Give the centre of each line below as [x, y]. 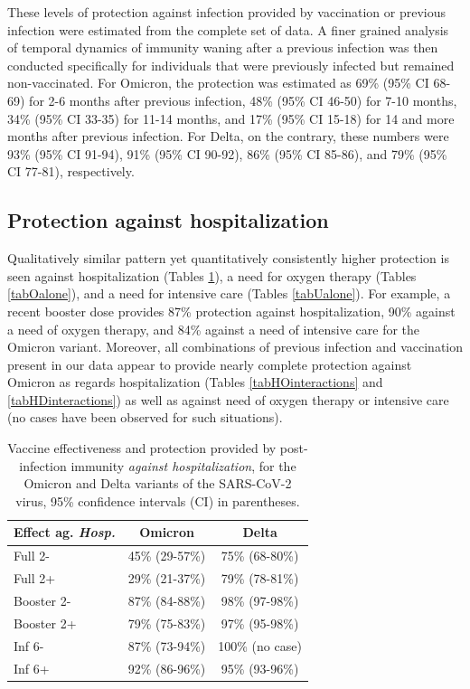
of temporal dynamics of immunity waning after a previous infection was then [223, 47]
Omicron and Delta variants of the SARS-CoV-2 [158, 483]
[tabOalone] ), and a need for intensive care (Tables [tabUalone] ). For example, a [229, 293]
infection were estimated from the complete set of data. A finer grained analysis [228, 29]
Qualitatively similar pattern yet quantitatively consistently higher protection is [228, 258]
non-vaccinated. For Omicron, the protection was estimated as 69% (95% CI [218, 83]
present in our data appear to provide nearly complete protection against [210, 364]
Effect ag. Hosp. [65, 532]
